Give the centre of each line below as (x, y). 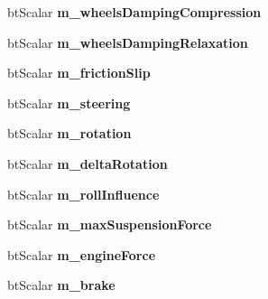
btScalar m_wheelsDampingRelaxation (128, 42)
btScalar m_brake (61, 285)
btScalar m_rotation (69, 133)
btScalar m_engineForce (82, 254)
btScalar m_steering (69, 103)
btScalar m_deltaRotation (88, 163)
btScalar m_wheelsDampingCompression (134, 12)
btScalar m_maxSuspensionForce (110, 224)
